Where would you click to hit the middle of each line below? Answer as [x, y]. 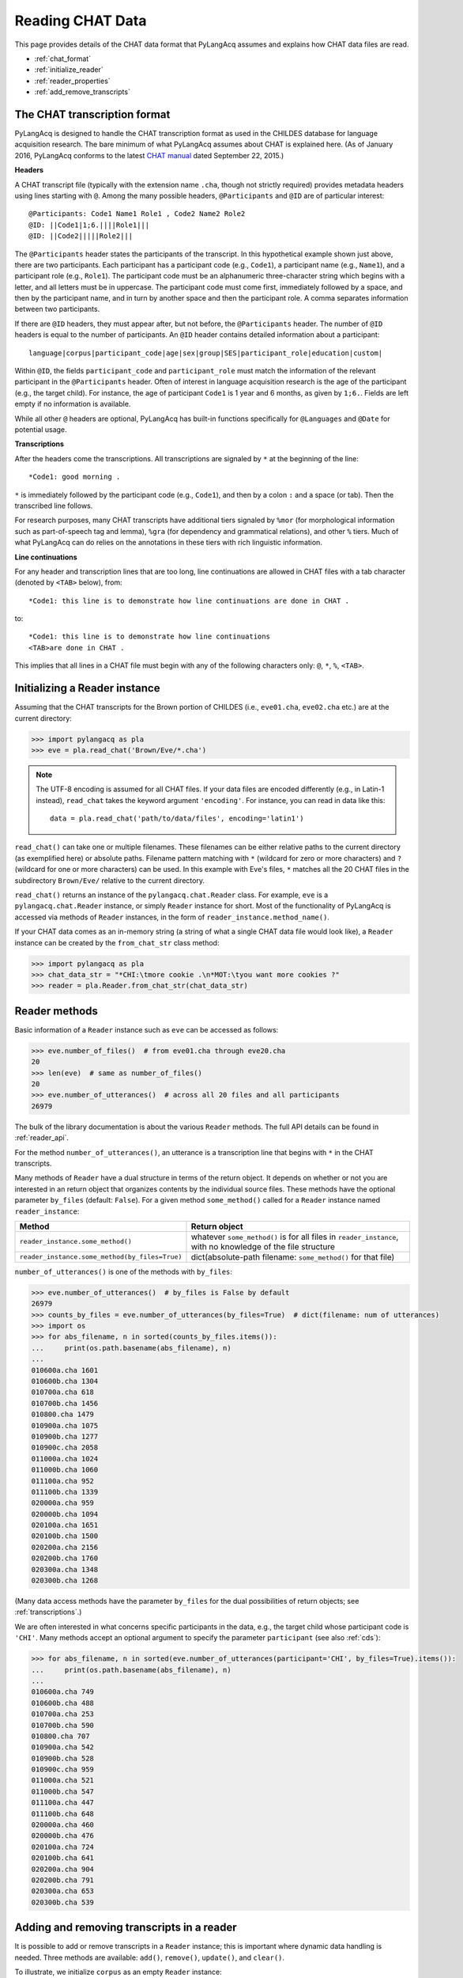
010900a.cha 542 [63, 1747]
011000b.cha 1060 [65, 1470]
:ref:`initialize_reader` [69, 70]
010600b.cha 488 [63, 1703]
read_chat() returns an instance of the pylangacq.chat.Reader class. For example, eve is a [171, 895]
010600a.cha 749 [63, 1692]
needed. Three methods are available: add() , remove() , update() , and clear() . [149, 1957]
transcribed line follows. [54, 506]
